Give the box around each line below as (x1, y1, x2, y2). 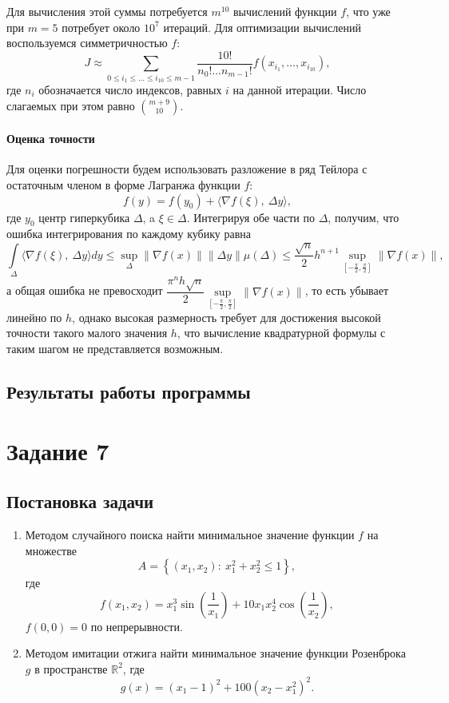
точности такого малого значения (6, 324, 168, 341)
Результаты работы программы (6, 379, 251, 403)
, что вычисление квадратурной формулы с (177, 324, 386, 341)
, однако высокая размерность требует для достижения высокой (72, 308, 381, 325)
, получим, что (328, 209, 399, 225)
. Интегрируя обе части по (186, 209, 316, 225)
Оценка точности (6, 130, 95, 147)
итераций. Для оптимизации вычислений (163, 18, 361, 35)
